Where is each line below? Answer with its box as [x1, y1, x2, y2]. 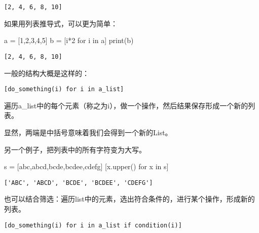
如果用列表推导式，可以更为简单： [4, 18, 118, 28]
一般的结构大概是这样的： [4, 67, 89, 78]
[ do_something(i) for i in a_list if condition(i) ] [4, 221, 182, 229]
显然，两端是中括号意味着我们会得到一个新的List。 [4, 127, 172, 137]
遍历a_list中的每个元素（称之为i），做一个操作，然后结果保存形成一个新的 [4, 100, 248, 110]
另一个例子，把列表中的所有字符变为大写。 [4, 144, 146, 154]
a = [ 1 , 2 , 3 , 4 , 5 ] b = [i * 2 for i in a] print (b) [4, 35, 134, 46]
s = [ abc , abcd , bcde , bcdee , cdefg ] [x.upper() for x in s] [4, 161, 169, 172]
